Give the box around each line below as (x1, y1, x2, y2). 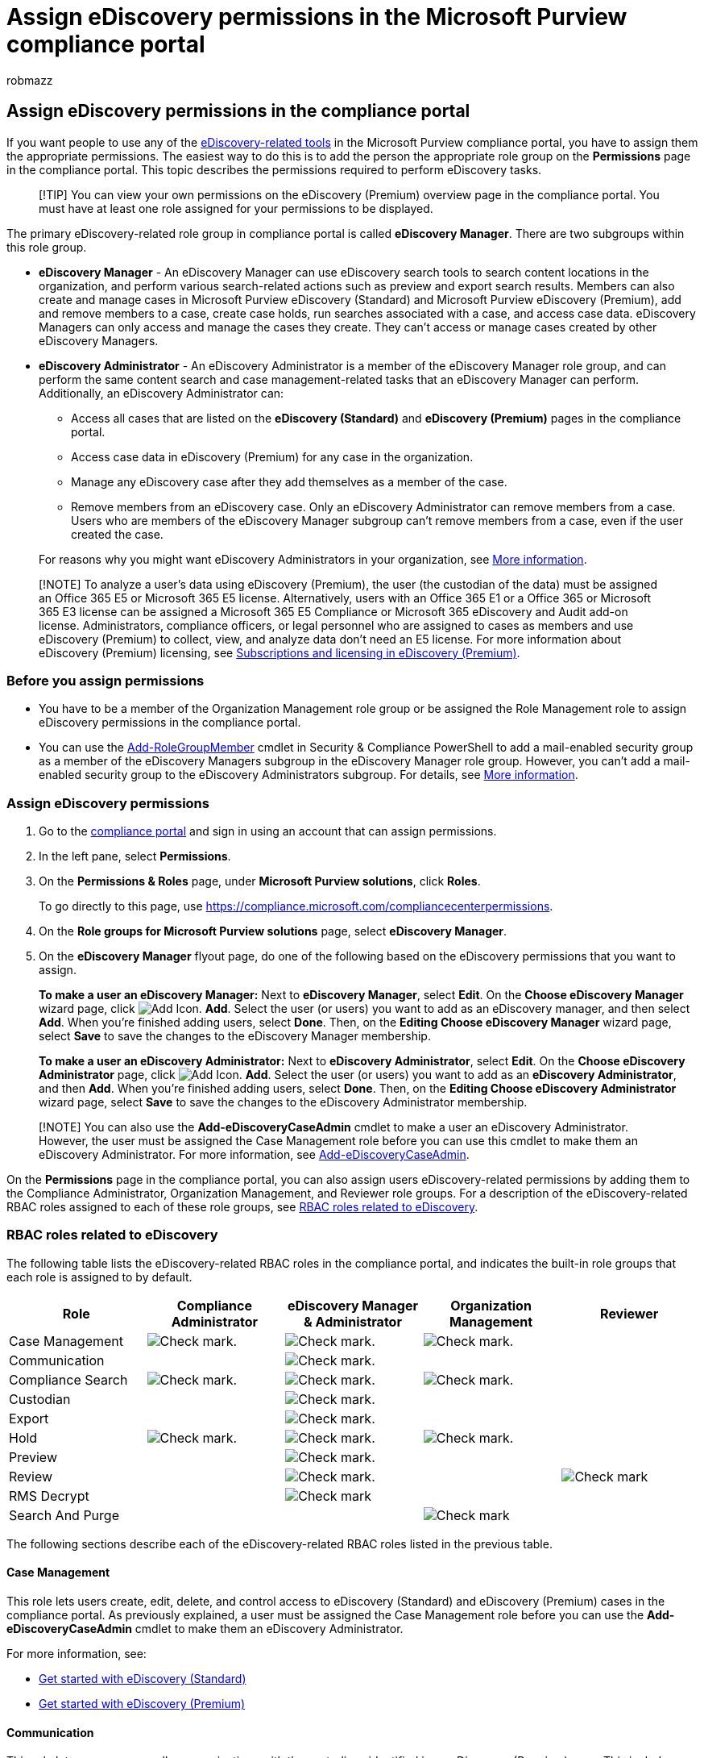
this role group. (6, 240, 87, 254)
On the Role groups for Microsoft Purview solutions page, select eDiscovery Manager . (39, 924, 507, 939)
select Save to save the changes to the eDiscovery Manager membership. (39, 1029, 431, 1044)
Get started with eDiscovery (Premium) (39, 1697, 246, 1711)
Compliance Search (9, 1371, 128, 1388)
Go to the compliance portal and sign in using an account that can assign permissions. (39, 824, 497, 839)
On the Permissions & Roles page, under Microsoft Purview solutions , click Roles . (39, 874, 481, 889)
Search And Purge (9, 1506, 119, 1523)
